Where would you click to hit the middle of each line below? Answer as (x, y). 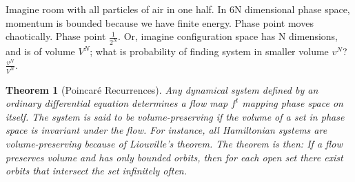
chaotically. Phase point (56, 36)
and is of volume (40, 51)
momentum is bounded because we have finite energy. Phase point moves (160, 22)
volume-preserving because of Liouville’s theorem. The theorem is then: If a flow (174, 143)
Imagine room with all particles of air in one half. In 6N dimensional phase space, (178, 9)
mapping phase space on (293, 103)
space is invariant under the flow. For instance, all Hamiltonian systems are (166, 130)
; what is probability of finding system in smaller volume (209, 51)
